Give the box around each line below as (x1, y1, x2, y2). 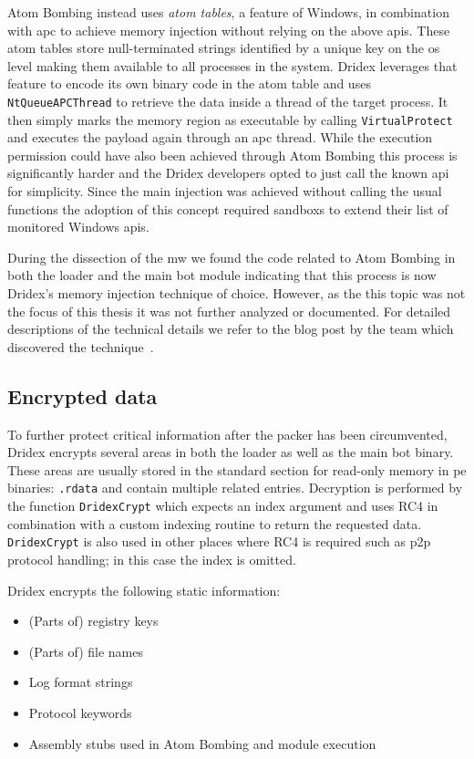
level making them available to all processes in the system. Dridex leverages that (7, 56, 458, 75)
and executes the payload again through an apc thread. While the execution (7, 128, 433, 147)
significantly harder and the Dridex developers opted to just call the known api (7, 163, 449, 182)
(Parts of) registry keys (28, 611, 159, 630)
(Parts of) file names (28, 641, 144, 660)
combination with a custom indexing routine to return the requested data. (7, 514, 422, 533)
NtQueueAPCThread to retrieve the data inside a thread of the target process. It (7, 91, 448, 110)
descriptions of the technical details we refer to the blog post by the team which (7, 319, 454, 338)
